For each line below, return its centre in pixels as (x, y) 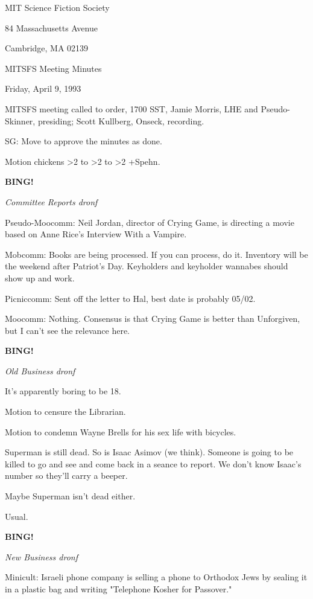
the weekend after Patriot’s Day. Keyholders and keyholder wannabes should (147, 266)
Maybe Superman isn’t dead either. (70, 496)
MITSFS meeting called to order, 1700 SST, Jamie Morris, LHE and (131, 108)
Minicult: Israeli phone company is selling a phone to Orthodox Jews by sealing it (156, 577)
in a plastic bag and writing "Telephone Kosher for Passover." (119, 589)
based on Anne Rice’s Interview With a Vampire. (96, 234)
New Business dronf (41, 556)
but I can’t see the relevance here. (68, 330)
